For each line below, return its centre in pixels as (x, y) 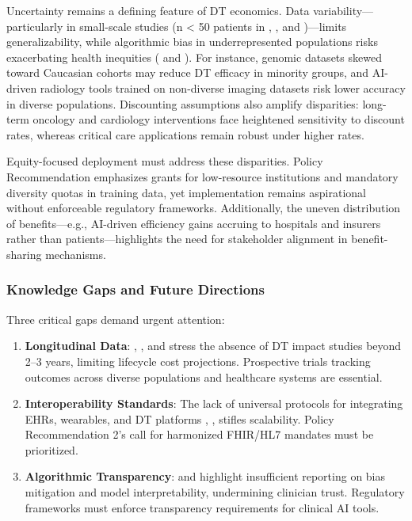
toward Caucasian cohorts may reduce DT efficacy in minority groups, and (188, 72)
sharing (24, 254)
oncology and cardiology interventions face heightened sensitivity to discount (219, 119)
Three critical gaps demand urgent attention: (116, 319)
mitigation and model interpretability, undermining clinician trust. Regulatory (215, 492)
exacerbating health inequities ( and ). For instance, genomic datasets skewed (194, 57)
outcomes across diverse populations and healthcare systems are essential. (204, 376)
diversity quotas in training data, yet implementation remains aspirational (186, 192)
